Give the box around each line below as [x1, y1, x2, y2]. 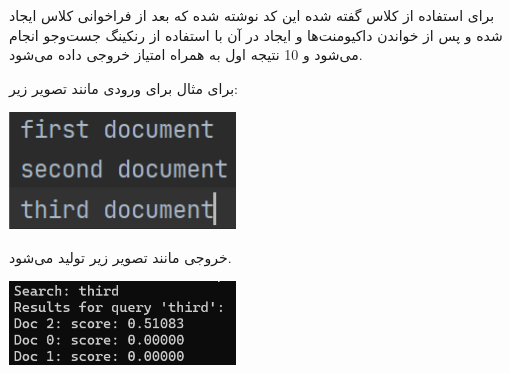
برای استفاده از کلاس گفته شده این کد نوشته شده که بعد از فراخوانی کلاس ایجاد [9, 5, 495, 25]
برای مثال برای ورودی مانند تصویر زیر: [9, 77, 238, 98]
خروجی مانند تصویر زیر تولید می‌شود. [9, 246, 232, 267]
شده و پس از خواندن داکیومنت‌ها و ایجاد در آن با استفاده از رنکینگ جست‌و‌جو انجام [9, 24, 503, 45]
